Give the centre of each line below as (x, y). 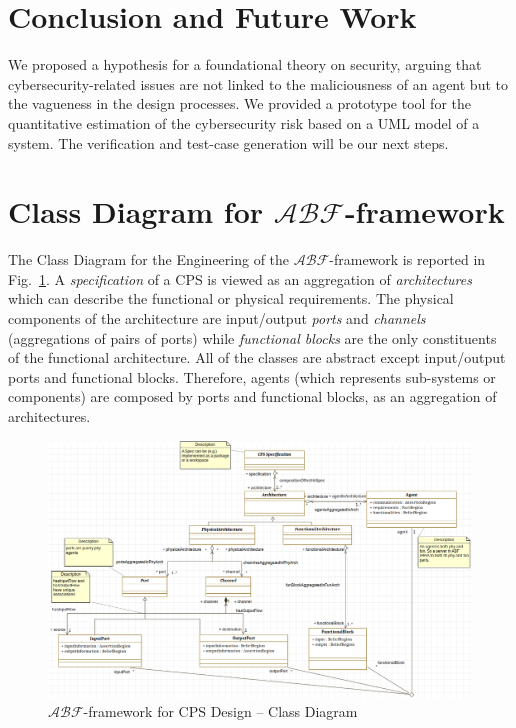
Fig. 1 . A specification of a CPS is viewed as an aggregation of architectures (240, 278)
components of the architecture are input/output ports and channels (217, 318)
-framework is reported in (407, 259)
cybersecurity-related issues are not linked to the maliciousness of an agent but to (258, 83)
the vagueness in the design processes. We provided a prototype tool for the (239, 103)
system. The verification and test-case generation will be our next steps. (228, 142)
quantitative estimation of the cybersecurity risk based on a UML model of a (244, 122)
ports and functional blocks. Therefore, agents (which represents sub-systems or (252, 376)
